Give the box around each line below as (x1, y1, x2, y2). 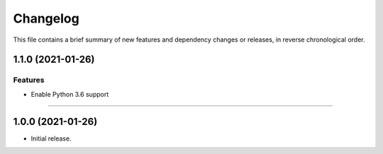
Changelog (13, 11, 79, 26)
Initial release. (30, 134, 72, 143)
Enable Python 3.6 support (30, 90, 109, 98)
